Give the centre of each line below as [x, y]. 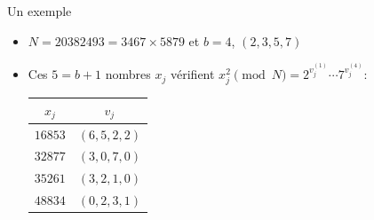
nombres [128, 74]
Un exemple [40, 11]
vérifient [193, 74]
